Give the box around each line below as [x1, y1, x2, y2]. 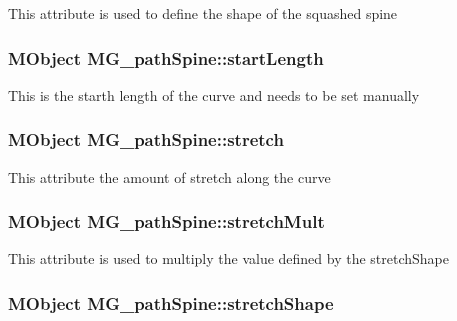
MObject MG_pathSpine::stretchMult [8, 209, 325, 234]
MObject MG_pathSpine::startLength [8, 45, 324, 70]
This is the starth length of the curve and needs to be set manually [8, 84, 420, 105]
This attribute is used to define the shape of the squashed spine [8, 3, 398, 23]
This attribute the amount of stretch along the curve [8, 166, 331, 187]
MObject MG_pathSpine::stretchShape [8, 290, 334, 315]
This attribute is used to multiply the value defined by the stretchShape [8, 248, 450, 269]
